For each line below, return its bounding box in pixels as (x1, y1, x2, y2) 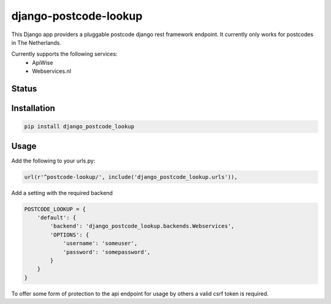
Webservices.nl (32, 67, 72, 75)
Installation (11, 103, 55, 113)
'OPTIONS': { (50, 231, 89, 238)
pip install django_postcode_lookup (24, 123, 135, 130)
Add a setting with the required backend (11, 189, 113, 196)
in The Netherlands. (11, 39, 61, 46)
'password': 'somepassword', (63, 248, 151, 256)
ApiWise (32, 59, 53, 66)
